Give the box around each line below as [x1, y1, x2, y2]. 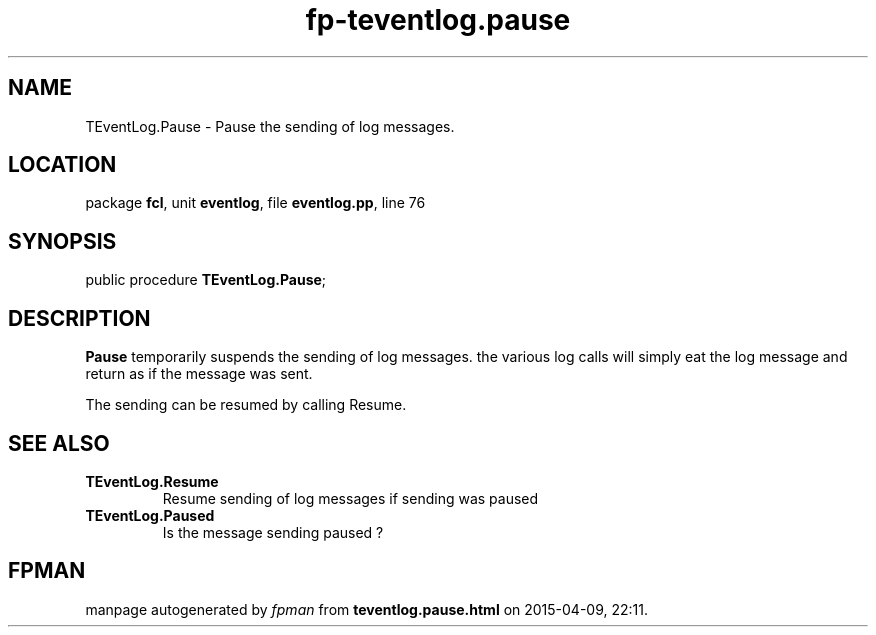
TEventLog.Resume [85, 472, 219, 490]
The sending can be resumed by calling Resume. [85, 396, 407, 414]
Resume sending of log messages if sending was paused [162, 489, 539, 507]
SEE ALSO [8, 430, 110, 456]
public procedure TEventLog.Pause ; [85, 271, 327, 289]
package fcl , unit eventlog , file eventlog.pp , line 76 [85, 194, 426, 212]
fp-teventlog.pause [305, 3, 571, 37]
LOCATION [8, 152, 117, 178]
